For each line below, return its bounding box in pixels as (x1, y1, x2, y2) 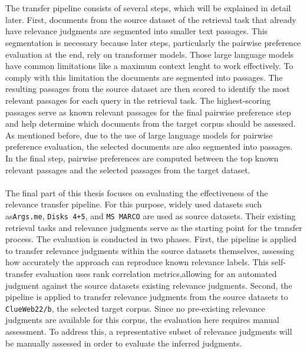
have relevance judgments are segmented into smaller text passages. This (5, 25, 268, 37)
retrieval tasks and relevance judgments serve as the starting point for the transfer (5, 221, 302, 233)
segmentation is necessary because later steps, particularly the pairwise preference (5, 36, 301, 48)
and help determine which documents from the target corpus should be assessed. (5, 117, 296, 130)
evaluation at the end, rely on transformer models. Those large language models (5, 48, 294, 60)
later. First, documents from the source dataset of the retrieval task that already (5, 13, 296, 25)
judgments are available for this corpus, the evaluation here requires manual (5, 314, 279, 326)
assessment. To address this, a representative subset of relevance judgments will (5, 325, 292, 337)
